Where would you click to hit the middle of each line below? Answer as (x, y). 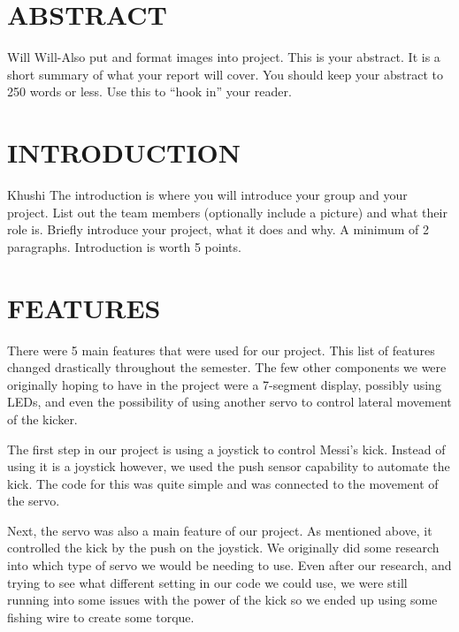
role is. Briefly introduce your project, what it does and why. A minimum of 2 (218, 229)
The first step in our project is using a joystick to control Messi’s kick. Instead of (226, 449)
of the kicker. (42, 419)
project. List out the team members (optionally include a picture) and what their (227, 212)
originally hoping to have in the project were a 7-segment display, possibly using (224, 384)
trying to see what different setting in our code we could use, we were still (207, 582)
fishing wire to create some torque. (101, 617)
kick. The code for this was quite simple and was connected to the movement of (223, 483)
